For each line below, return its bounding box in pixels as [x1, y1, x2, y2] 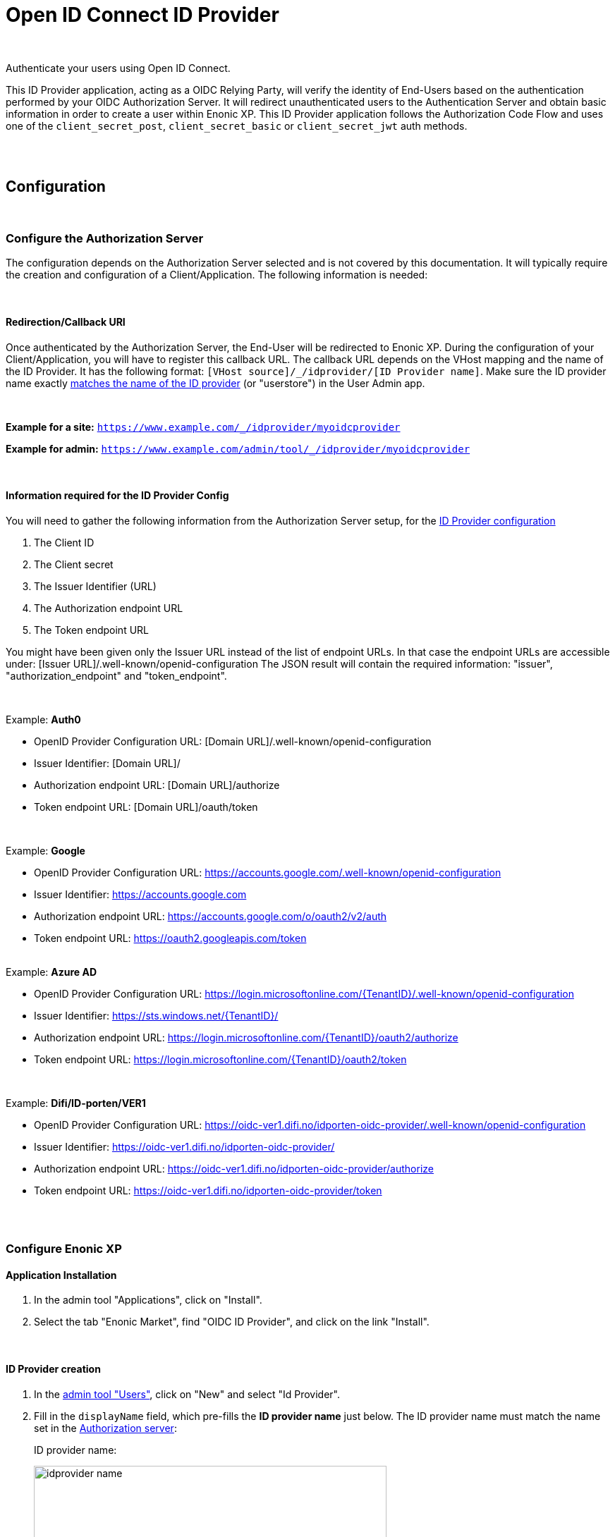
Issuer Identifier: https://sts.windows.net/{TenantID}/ [34, 1009, 279, 1022]
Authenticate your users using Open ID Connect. [6, 61, 231, 74]
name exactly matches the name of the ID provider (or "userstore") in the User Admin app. [6, 376, 425, 389]
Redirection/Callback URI [6, 315, 126, 328]
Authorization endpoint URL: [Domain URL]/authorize [34, 778, 280, 791]
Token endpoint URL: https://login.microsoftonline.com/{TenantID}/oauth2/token [34, 1053, 407, 1065]
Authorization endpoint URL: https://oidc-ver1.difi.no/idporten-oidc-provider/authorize [34, 1162, 434, 1175]
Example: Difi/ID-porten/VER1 [6, 1096, 146, 1109]
